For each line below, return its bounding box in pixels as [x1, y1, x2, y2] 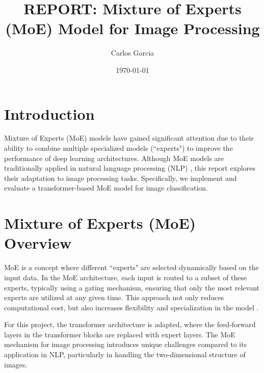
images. [4, 359, 28, 369]
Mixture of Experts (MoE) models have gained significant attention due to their [4, 132, 254, 143]
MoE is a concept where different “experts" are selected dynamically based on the [4, 262, 259, 273]
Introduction [4, 103, 95, 124]
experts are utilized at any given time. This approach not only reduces [4, 292, 224, 303]
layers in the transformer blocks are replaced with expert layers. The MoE [4, 329, 235, 339]
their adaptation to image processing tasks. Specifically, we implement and [4, 172, 237, 183]
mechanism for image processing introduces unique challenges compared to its [4, 339, 247, 350]
